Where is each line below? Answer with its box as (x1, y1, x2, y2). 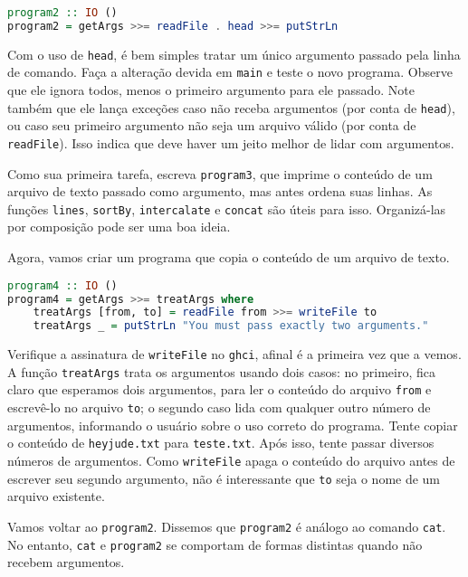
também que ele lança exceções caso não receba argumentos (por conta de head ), (7, 98, 455, 117)
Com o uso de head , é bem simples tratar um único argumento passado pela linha (7, 44, 461, 63)
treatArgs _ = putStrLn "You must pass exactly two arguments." (33, 319, 429, 333)
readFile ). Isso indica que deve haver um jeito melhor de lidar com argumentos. (7, 133, 454, 152)
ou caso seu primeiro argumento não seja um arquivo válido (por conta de (7, 116, 416, 135)
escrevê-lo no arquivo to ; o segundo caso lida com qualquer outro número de (7, 398, 431, 417)
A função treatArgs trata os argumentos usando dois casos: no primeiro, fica (7, 362, 435, 381)
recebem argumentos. (7, 553, 125, 572)
